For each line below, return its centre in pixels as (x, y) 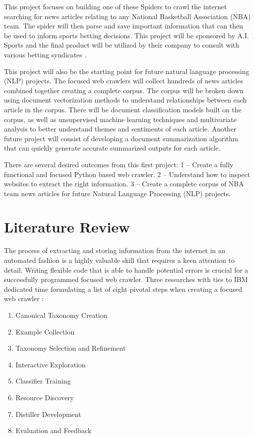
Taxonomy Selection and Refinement (71, 348)
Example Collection (45, 331)
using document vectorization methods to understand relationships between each (126, 100)
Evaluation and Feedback (53, 430)
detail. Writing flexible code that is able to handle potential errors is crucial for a (126, 270)
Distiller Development (48, 414)
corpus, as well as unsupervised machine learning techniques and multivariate (120, 119)
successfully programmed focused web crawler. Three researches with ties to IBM (126, 279)
